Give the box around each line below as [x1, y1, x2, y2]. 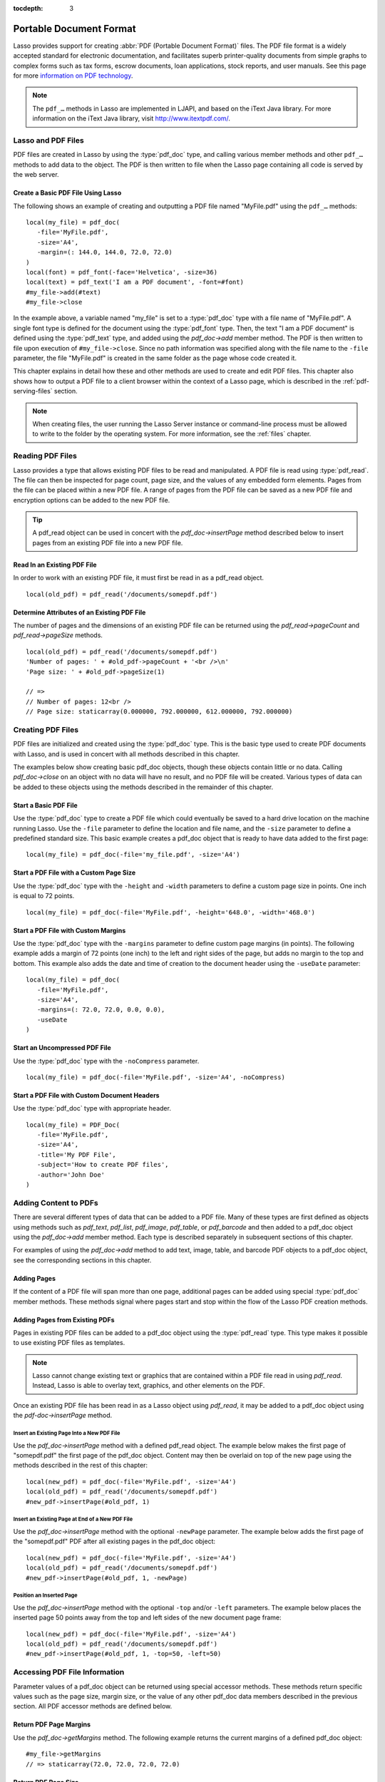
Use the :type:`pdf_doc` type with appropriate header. [13, 1104, 171, 1113]
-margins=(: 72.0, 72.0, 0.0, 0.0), [36, 1006, 165, 1014]
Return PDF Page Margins [13, 1720, 91, 1729]
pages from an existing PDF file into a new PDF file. [32, 538, 183, 547]
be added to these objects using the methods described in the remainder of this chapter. [13, 783, 274, 791]
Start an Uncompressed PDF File [13, 1044, 112, 1052]
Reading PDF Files [13, 451, 78, 461]
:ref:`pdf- [342, 376, 370, 385]
